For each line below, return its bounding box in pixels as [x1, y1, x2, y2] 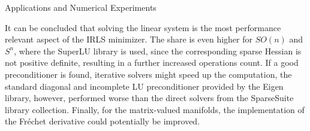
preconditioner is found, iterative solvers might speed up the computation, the [5, 68, 292, 80]
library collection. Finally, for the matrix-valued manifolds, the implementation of [5, 103, 305, 115]
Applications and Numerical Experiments [5, 1, 156, 13]
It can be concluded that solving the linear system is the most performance [5, 21, 281, 33]
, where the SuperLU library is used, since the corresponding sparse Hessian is [14, 44, 302, 57]
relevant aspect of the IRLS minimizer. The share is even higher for [5, 33, 252, 45]
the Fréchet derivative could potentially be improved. [5, 115, 200, 127]
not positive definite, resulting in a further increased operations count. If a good [5, 56, 299, 69]
